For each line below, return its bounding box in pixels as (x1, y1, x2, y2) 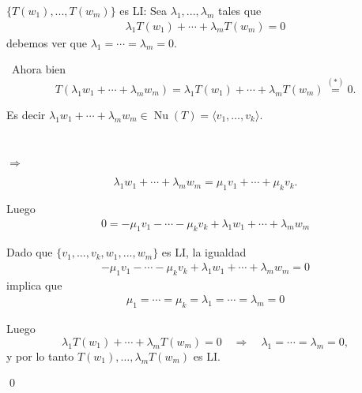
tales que (218, 2, 262, 18)
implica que (6, 276, 62, 293)
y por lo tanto (6, 347, 74, 364)
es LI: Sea (119, 2, 168, 18)
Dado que (6, 244, 53, 260)
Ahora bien (11, 61, 66, 77)
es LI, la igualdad (161, 244, 247, 260)
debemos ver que (6, 34, 87, 51)
